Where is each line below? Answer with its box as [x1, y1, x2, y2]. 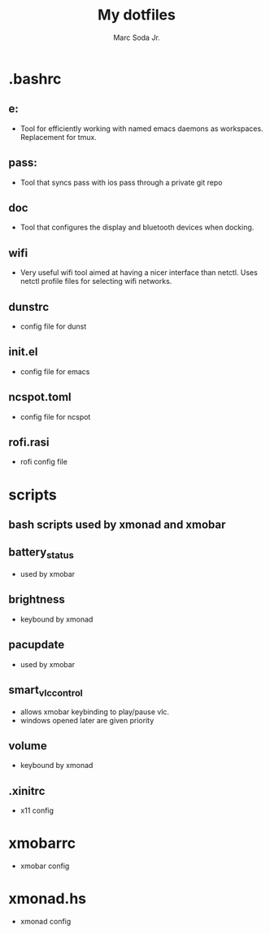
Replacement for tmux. [20, 132, 98, 142]
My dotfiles [97, 6, 176, 24]
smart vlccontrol [8, 683, 83, 699]
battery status [8, 545, 75, 561]
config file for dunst [20, 321, 87, 331]
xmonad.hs [8, 889, 87, 908]
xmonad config [20, 917, 72, 927]
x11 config [20, 805, 54, 815]
